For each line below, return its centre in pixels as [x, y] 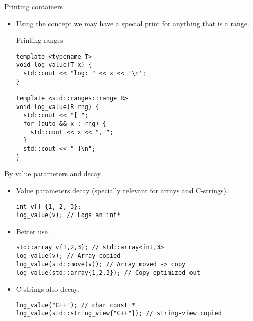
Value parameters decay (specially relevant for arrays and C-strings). [122, 190]
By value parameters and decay [53, 173]
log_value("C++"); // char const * [76, 305]
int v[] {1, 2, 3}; [48, 207]
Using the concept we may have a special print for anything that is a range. [133, 23]
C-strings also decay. [47, 289]
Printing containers [34, 6]
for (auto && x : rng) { [65, 124]
